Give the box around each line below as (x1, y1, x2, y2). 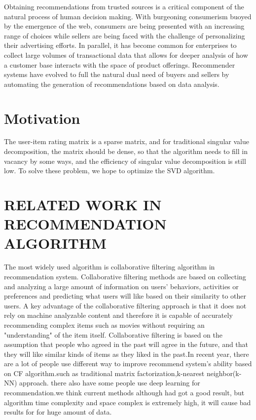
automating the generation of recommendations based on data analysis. (4, 78, 219, 89)
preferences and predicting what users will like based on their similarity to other (4, 291, 247, 301)
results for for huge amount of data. (4, 407, 112, 417)
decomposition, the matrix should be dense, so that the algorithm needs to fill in (4, 146, 248, 156)
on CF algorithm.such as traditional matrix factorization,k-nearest (4, 368, 205, 378)
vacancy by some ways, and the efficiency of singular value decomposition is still (4, 155, 246, 166)
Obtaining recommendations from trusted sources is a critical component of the (4, 1, 244, 11)
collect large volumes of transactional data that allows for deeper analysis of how (4, 49, 248, 60)
